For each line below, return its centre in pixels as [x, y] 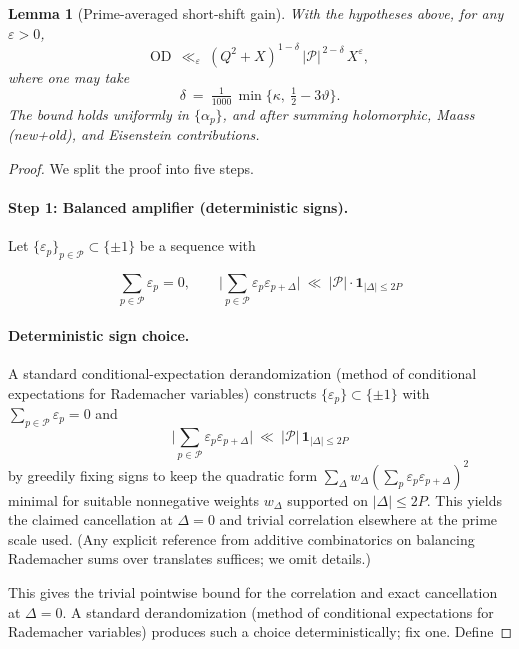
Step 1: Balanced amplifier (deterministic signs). [178, 206]
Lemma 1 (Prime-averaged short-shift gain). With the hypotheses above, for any [256, 13]
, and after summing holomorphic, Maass [348, 113]
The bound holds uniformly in [98, 113]
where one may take [69, 76]
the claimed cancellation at [90, 519]
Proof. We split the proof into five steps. [131, 167]
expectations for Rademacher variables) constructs [162, 392]
